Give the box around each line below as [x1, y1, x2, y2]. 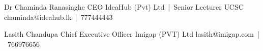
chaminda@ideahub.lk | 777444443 [4, 11, 113, 22]
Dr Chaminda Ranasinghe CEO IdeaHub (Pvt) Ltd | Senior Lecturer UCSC [4, 2, 244, 12]
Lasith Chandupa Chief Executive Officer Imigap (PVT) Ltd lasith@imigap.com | [4, 29, 259, 39]
